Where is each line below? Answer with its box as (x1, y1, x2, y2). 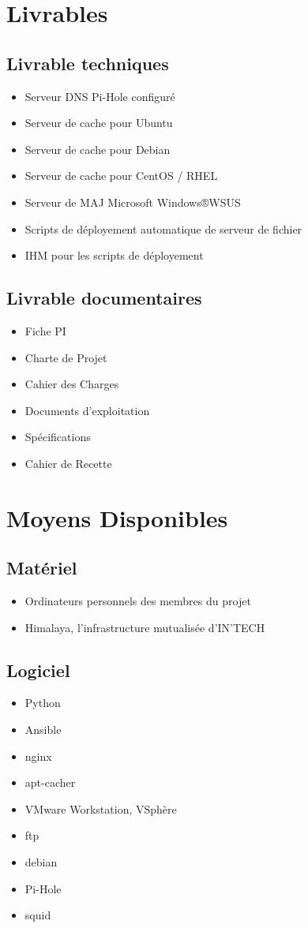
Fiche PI (24, 322, 66, 339)
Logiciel (6, 657, 70, 682)
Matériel (6, 556, 77, 580)
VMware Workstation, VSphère (24, 800, 177, 817)
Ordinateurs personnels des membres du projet (24, 593, 251, 609)
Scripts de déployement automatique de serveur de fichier (24, 220, 302, 237)
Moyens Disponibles (6, 501, 228, 533)
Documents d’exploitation (24, 402, 150, 418)
